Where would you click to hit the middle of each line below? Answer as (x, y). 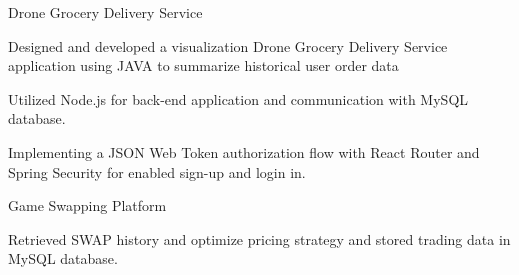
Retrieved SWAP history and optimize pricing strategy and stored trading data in (259, 238)
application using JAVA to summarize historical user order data (203, 65)
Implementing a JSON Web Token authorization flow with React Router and (244, 151)
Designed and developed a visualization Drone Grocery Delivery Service (228, 45)
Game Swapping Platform (87, 205)
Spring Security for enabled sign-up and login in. (157, 171)
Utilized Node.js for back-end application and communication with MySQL (238, 98)
